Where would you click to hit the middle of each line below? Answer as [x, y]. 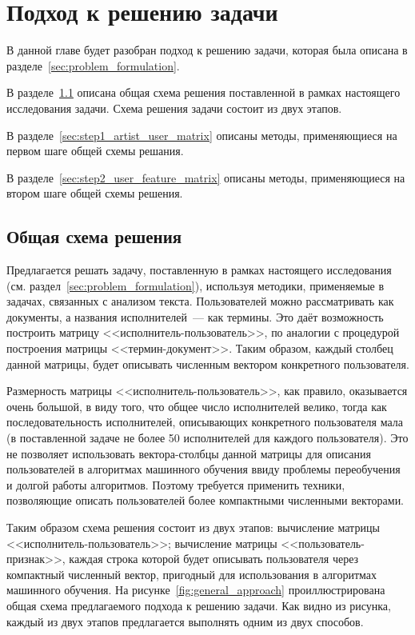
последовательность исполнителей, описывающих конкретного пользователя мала [205, 422]
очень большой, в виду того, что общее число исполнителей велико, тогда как [197, 406]
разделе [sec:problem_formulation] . [93, 65]
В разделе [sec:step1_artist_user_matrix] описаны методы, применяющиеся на [202, 135]
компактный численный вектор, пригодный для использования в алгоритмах [192, 574]
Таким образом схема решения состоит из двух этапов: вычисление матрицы [193, 527]
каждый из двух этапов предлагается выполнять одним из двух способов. [185, 621]
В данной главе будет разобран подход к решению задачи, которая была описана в [207, 50]
